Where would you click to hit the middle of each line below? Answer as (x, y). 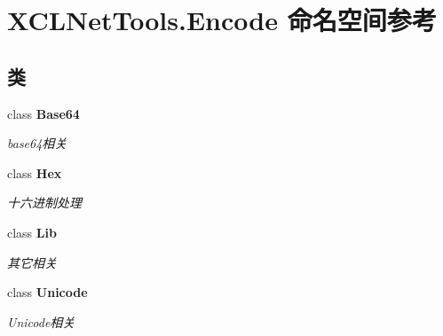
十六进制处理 (44, 203)
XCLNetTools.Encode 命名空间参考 (222, 20)
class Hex (35, 172)
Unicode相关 (41, 321)
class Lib (32, 232)
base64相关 (37, 143)
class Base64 (44, 113)
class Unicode (47, 292)
